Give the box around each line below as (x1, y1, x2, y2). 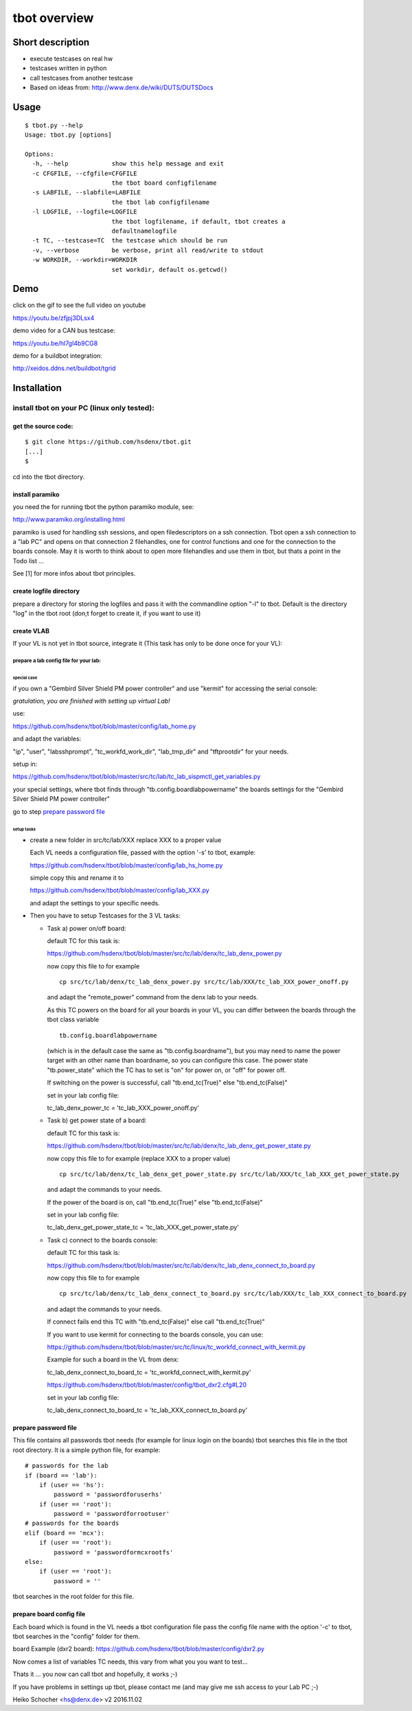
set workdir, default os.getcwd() (111, 265, 228, 273)
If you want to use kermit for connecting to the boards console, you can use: (47, 1330, 264, 1339)
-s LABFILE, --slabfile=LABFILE (32, 189, 141, 196)
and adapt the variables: (12, 735, 82, 743)
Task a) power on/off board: (47, 924, 126, 932)
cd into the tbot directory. (12, 473, 85, 481)
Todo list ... (12, 556, 45, 565)
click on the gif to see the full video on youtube (12, 301, 146, 309)
